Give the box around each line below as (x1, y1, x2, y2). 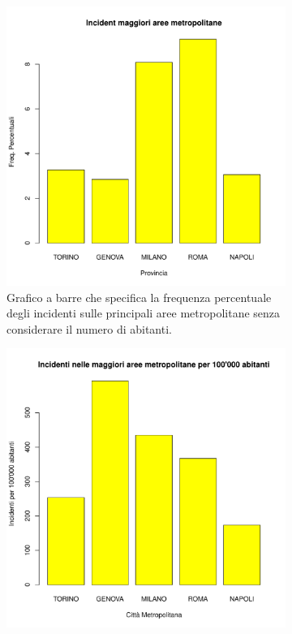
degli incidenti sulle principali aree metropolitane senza (6, 304, 281, 321)
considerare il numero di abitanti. (6, 320, 172, 337)
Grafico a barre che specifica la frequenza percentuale (6, 288, 272, 305)
